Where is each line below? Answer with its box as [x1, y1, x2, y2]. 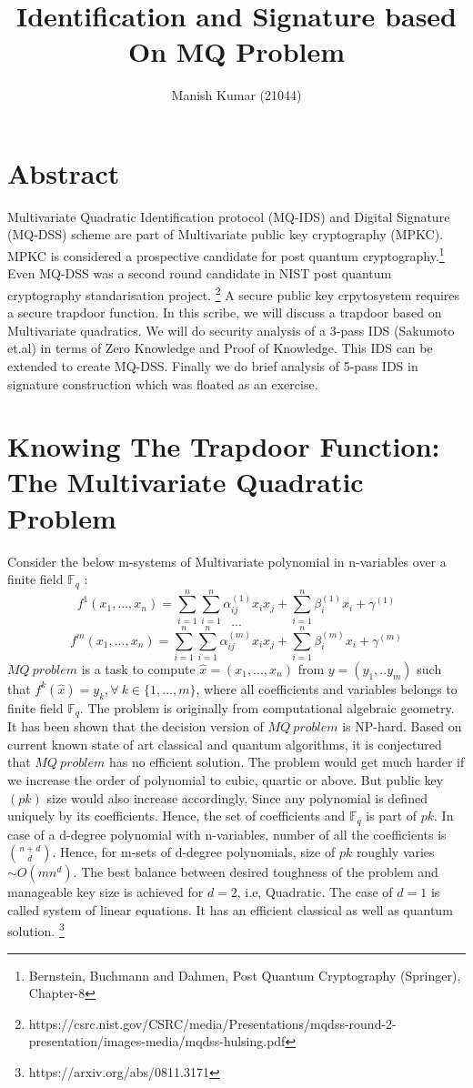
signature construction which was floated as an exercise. [7, 374, 318, 393]
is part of [366, 806, 418, 825]
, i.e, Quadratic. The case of [236, 882, 393, 902]
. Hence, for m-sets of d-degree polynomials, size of [52, 842, 336, 861]
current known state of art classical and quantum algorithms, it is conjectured [7, 734, 442, 753]
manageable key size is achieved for [7, 882, 204, 902]
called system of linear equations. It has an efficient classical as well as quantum [7, 900, 453, 919]
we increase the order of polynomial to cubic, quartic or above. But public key [7, 770, 444, 789]
